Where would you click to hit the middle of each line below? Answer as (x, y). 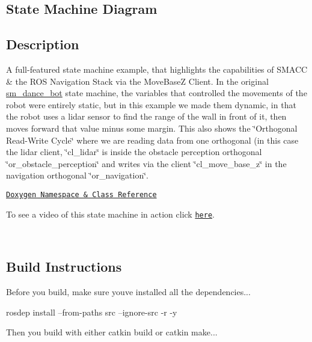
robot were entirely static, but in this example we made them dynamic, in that (151, 104)
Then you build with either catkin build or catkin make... (112, 332)
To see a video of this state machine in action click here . (110, 214)
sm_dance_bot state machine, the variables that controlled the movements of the (157, 93)
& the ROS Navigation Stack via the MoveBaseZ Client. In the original (137, 81)
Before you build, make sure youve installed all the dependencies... (128, 292)
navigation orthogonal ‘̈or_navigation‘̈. (77, 175)
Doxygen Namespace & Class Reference (81, 194)
